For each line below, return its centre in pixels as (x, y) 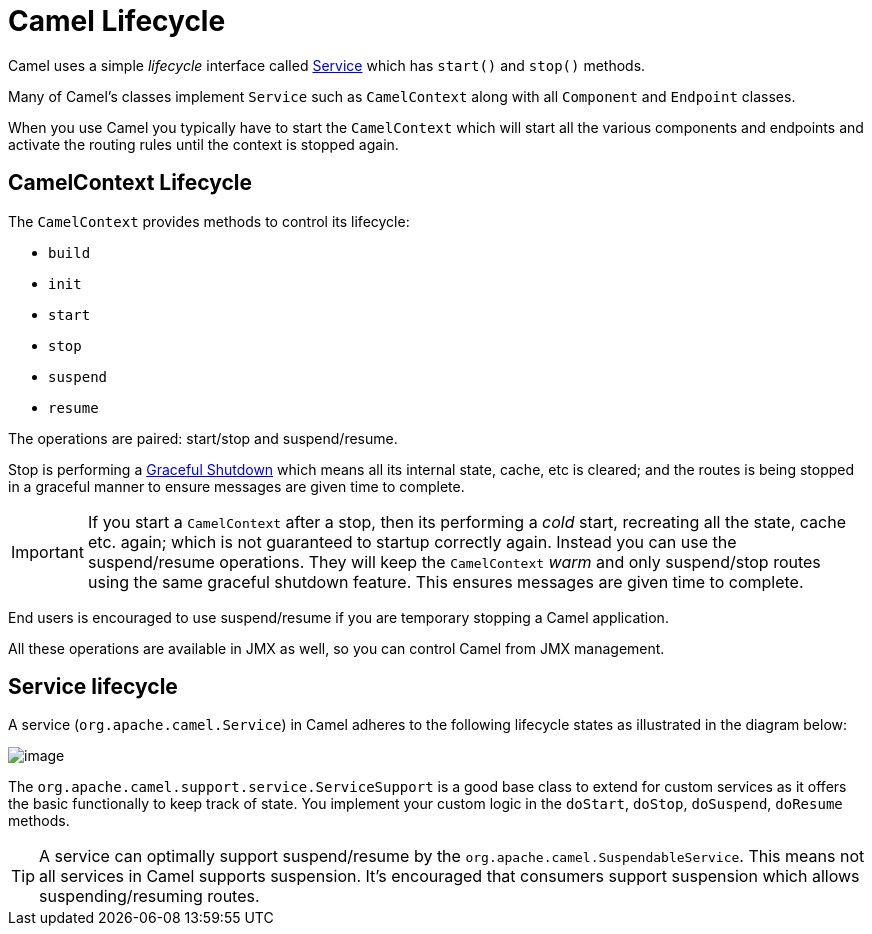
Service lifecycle (93, 687)
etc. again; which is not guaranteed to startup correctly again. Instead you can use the (412, 541)
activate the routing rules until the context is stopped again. (203, 144)
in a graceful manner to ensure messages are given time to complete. (236, 486)
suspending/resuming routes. (149, 896)
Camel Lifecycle (117, 21)
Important (47, 551)
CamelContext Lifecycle (130, 183)
